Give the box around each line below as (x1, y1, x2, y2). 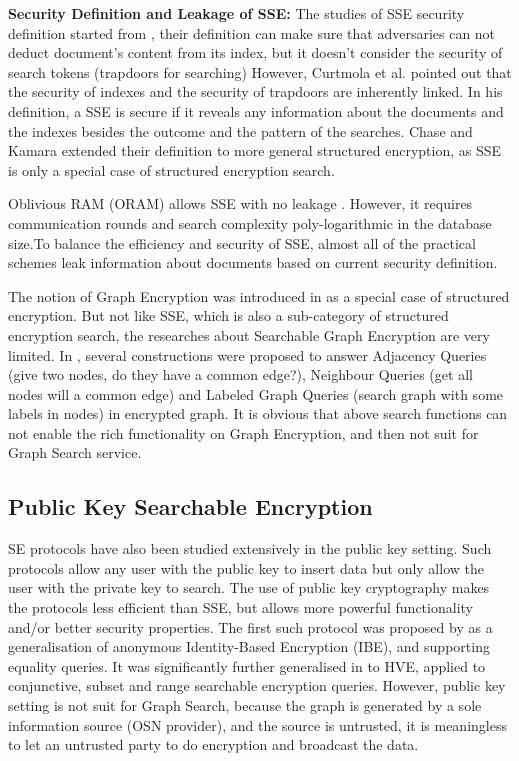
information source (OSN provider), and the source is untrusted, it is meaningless (8, 714, 507, 735)
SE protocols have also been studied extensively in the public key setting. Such (8, 538, 492, 559)
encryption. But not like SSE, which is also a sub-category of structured (8, 305, 449, 326)
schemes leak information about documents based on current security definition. (8, 252, 498, 273)
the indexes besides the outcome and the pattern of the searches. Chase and (8, 120, 473, 141)
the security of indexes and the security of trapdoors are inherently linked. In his (8, 81, 503, 102)
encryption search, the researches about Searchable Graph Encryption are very (8, 324, 490, 345)
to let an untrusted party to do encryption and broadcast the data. (8, 734, 419, 755)
